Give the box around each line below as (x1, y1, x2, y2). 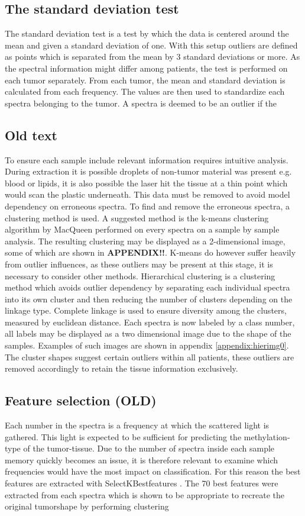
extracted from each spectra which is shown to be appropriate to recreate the (5, 488, 284, 501)
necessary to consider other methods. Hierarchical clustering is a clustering (5, 269, 275, 282)
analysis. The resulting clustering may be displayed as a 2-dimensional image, (5, 234, 285, 247)
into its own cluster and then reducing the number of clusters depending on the (5, 292, 293, 305)
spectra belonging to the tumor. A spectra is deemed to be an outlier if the (5, 96, 277, 109)
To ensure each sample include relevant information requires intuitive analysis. (5, 153, 288, 166)
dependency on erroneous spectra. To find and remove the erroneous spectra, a (5, 199, 290, 212)
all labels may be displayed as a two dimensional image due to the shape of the (5, 327, 291, 340)
